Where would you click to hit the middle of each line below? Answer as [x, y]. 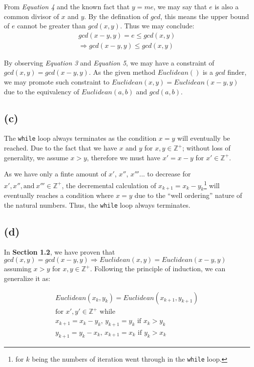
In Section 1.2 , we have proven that [60, 251]
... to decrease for [165, 174]
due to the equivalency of [42, 91]
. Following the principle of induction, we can [158, 269]
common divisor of [32, 16]
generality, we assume [36, 157]
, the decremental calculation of [109, 185]
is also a [227, 6]
